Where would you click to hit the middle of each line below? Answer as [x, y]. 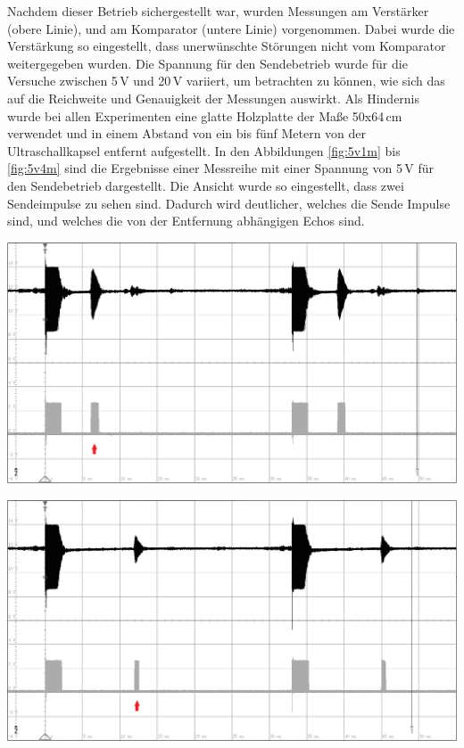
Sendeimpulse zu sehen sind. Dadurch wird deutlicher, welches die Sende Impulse [229, 203]
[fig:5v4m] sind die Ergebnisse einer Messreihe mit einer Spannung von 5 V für [220, 168]
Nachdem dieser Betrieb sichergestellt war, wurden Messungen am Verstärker [218, 11]
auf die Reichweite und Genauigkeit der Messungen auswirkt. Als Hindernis [214, 98]
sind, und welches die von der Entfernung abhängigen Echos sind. [186, 221]
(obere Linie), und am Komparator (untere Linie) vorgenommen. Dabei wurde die [231, 28]
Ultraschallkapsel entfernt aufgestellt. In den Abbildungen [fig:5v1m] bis [204, 150]
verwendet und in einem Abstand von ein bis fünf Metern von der [187, 133]
